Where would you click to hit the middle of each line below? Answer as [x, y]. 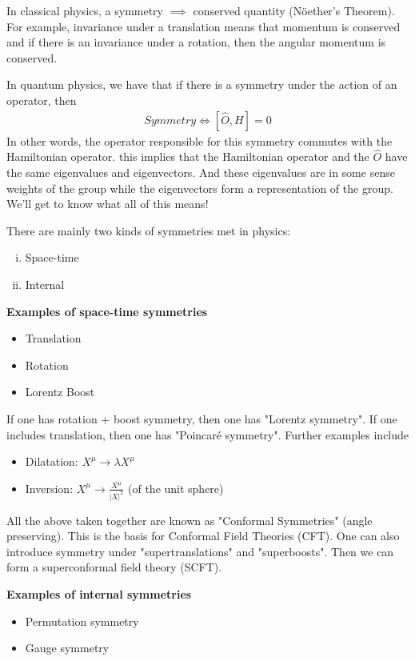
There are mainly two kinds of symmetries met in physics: [149, 230]
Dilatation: [52, 461]
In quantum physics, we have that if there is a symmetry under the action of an [202, 84]
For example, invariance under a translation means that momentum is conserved [204, 26]
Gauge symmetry [67, 648]
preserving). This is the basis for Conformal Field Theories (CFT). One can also [203, 536]
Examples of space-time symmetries [107, 311]
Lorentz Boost [60, 392]
